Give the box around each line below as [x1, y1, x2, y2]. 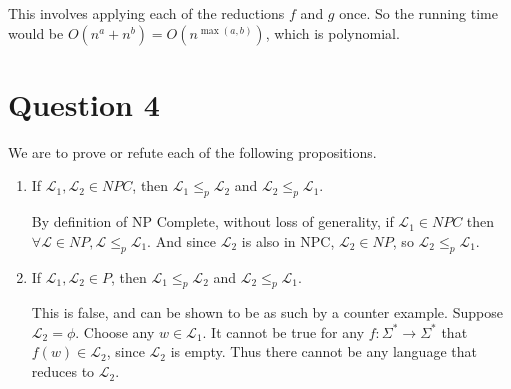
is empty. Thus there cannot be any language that [170, 341, 477, 362]
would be [8, 22, 64, 43]
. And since [147, 230, 217, 251]
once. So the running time [339, 3, 498, 23]
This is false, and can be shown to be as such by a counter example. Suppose [31, 302, 503, 323]
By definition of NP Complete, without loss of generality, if [31, 211, 394, 232]
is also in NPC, [241, 230, 335, 251]
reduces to [31, 361, 95, 382]
